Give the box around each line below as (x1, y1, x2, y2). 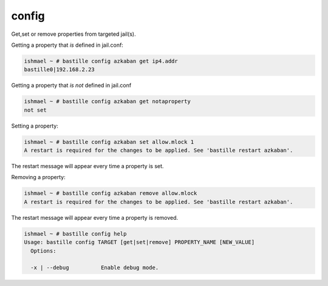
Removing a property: (11, 174, 66, 181)
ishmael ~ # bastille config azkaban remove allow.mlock (24, 190, 197, 197)
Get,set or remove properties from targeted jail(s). (11, 30, 136, 38)
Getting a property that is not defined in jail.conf (11, 82, 132, 89)
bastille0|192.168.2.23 (24, 66, 95, 73)
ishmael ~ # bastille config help (24, 230, 127, 237)
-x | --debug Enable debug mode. (30, 264, 159, 271)
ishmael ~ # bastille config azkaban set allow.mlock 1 (24, 138, 194, 145)
